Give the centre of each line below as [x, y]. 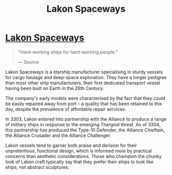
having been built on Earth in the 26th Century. [55, 88]
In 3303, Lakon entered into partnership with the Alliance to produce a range [86, 119]
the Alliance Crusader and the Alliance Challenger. [58, 135]
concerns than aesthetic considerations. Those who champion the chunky [84, 156]
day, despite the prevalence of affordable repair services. [66, 109]
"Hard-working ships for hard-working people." [68, 52]
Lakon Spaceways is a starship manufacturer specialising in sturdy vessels [84, 72]
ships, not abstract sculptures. [37, 167]
